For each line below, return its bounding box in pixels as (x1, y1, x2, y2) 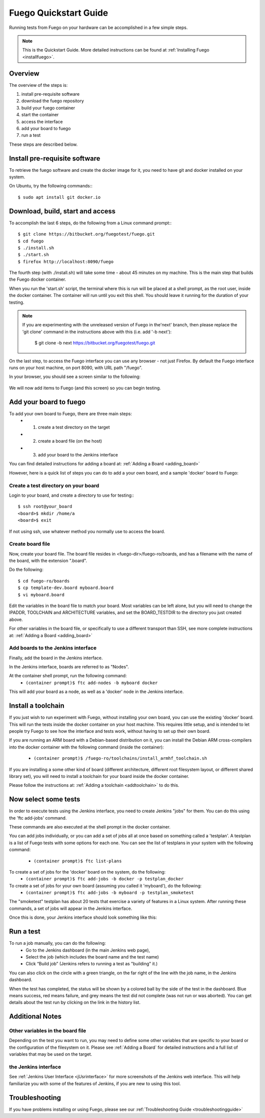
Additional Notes (9, 1012, 62, 1021)
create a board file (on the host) (38, 438, 103, 444)
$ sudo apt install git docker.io (18, 194, 101, 200)
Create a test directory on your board (9, 482, 100, 489)
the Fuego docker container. (9, 276, 66, 282)
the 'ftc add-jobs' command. (9, 815, 67, 821)
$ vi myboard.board (18, 592, 65, 597)
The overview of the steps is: (9, 82, 68, 88)
